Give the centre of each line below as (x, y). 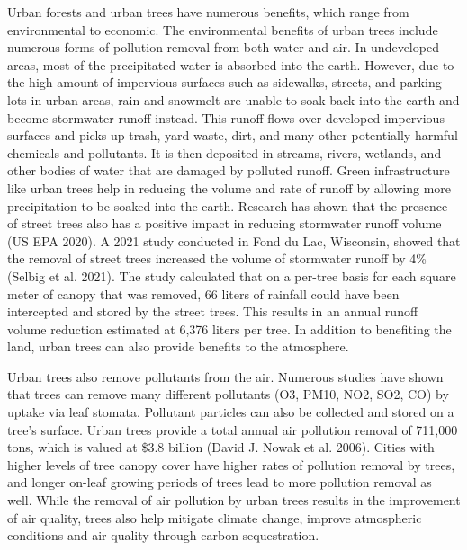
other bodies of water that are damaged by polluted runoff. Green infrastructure (229, 170)
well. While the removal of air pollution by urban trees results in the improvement (234, 500)
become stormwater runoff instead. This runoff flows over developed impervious (226, 117)
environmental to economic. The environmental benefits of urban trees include (223, 29)
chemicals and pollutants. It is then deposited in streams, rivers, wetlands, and (225, 152)
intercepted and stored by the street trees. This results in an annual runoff (213, 311)
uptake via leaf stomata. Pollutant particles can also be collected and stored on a (231, 412)
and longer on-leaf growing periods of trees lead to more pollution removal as (220, 482)
